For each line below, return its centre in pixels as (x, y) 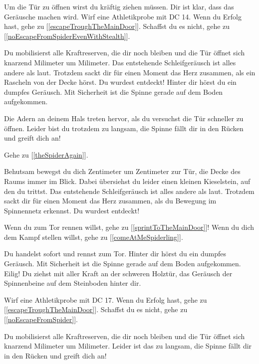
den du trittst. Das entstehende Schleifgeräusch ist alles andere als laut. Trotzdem (129, 191)
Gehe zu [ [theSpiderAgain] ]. (46, 154)
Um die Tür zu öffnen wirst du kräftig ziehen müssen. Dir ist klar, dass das (119, 6)
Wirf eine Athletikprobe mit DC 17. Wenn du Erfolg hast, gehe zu (106, 299)
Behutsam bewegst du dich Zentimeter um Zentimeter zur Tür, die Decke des (122, 171)
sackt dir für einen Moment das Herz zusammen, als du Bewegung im (110, 201)
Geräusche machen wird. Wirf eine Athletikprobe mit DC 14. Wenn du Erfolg (123, 16)
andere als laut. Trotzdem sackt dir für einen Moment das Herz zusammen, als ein (130, 72)
